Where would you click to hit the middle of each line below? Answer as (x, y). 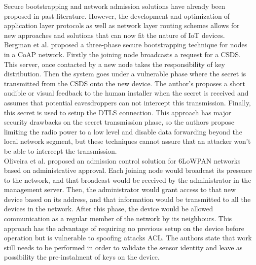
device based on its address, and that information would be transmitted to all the (127, 199)
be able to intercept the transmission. (60, 150)
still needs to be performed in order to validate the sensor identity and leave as (123, 247)
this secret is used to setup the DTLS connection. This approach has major (118, 112)
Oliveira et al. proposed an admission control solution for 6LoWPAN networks (122, 160)
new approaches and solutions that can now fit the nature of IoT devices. (115, 35)
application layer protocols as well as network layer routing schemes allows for (122, 25)
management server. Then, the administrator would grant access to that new (120, 189)
